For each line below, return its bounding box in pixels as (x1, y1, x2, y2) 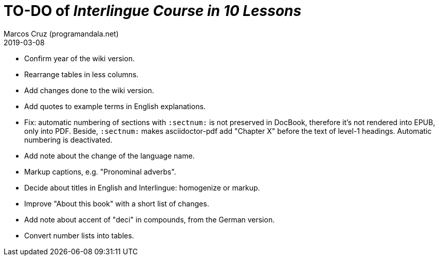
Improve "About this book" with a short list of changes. (24, 199, 209, 208)
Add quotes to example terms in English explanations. (24, 101, 206, 111)
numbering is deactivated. (24, 135, 113, 144)
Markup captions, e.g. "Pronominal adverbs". (24, 167, 176, 176)
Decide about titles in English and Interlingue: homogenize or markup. (24, 183, 260, 192)
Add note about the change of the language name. (24, 151, 195, 160)
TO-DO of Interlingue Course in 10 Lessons (4, 2, 302, 20)
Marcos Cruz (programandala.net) (4, 29, 119, 38)
